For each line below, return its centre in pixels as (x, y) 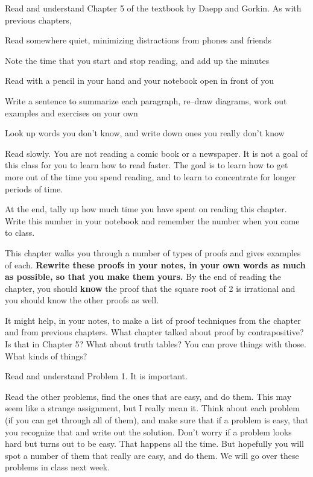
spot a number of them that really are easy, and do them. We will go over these (152, 455)
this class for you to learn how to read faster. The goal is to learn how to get (147, 165)
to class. (20, 232)
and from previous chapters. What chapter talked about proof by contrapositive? (154, 332)
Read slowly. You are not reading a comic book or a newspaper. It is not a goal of (156, 153)
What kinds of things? (46, 355)
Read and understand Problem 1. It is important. (96, 376)
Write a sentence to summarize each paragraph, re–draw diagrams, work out (146, 100)
